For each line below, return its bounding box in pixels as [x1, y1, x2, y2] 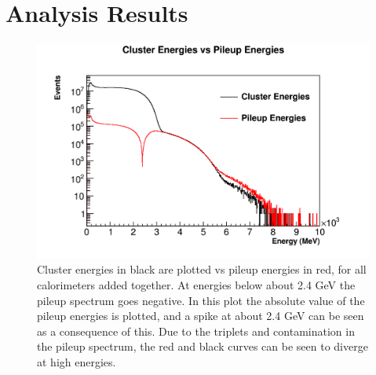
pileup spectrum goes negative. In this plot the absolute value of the [37, 292, 365, 308]
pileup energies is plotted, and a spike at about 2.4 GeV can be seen [37, 307, 364, 324]
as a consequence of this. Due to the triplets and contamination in [37, 322, 355, 339]
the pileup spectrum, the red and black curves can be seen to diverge [37, 338, 368, 355]
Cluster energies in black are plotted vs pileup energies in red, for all [37, 261, 367, 278]
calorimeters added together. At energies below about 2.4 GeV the [37, 277, 356, 292]
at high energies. [37, 353, 116, 369]
